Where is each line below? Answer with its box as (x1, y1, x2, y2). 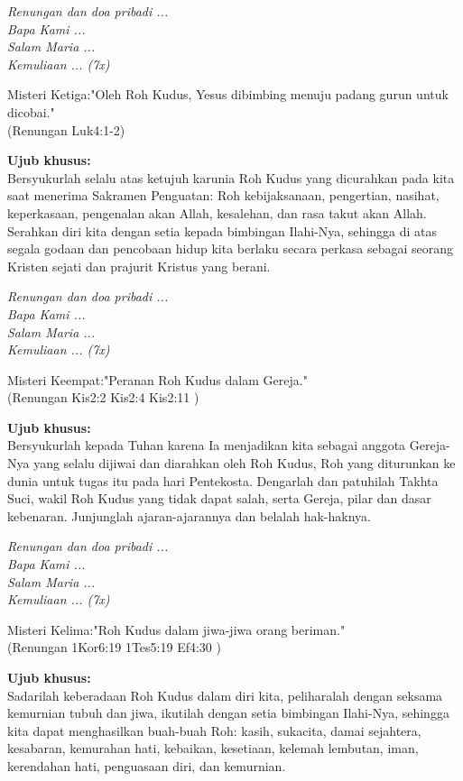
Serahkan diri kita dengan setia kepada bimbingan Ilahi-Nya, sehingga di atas (7, 221, 437, 240)
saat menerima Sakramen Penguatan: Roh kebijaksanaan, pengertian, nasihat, (7, 186, 440, 205)
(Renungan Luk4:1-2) (7, 120, 125, 139)
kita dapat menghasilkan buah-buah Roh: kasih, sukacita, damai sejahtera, (7, 721, 421, 740)
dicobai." (7, 102, 55, 121)
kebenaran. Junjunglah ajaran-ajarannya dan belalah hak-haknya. (7, 506, 371, 525)
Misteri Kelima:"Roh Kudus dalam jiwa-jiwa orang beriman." (7, 620, 346, 639)
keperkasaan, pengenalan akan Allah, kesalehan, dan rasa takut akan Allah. (7, 203, 427, 222)
